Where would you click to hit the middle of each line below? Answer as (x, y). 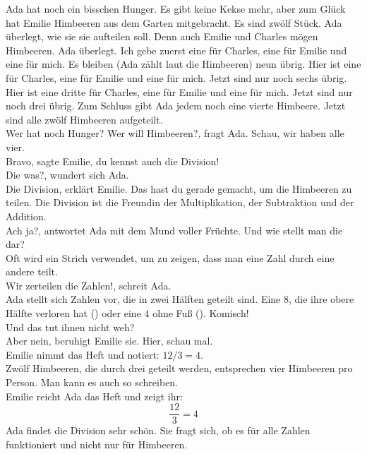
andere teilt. (32, 271)
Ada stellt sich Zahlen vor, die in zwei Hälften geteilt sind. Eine (143, 299)
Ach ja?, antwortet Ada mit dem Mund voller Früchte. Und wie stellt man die (174, 230)
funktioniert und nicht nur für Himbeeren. (97, 444)
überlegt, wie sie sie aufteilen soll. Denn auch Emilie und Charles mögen (162, 36)
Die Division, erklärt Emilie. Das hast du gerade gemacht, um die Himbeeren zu (179, 188)
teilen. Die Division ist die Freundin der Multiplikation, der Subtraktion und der (180, 202)
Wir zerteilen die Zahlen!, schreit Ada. (89, 285)
